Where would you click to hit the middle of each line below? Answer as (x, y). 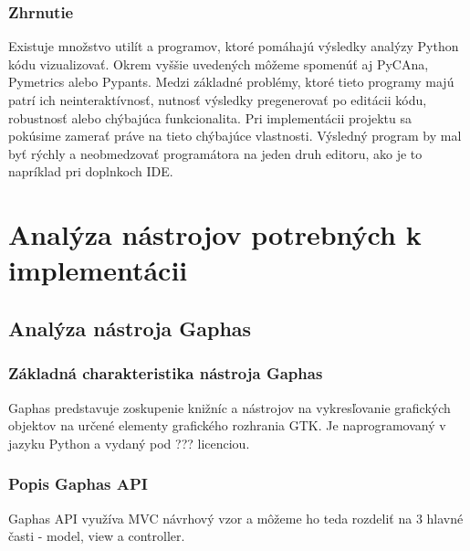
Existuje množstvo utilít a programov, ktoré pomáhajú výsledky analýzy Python (234, 46)
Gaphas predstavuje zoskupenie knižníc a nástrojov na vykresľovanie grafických (230, 407)
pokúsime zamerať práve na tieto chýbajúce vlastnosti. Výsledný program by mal (235, 136)
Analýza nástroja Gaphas (130, 328)
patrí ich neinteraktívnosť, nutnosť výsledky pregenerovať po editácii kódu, (218, 100)
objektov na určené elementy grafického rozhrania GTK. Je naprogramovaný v (227, 425)
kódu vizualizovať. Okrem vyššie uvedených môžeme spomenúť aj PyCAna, (219, 64)
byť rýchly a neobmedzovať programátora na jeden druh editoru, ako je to (215, 153)
